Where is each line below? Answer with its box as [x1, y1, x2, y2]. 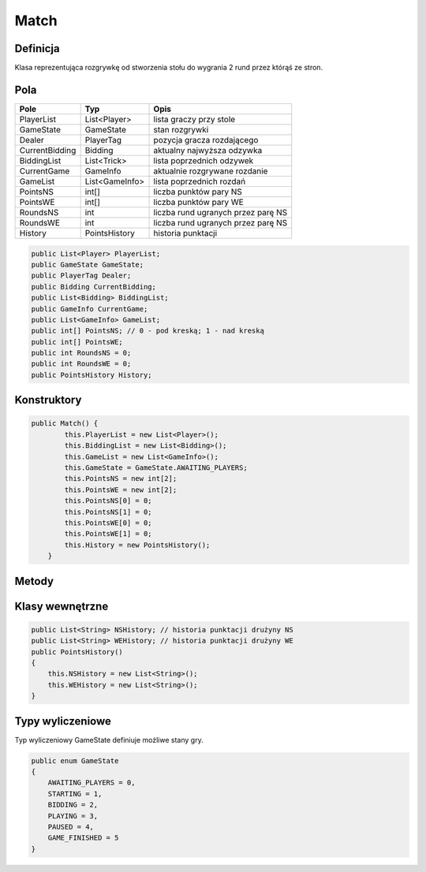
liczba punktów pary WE [153, 196, 244, 207]
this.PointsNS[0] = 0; [64, 497, 153, 505]
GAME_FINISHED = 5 [47, 833, 119, 843]
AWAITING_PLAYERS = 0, [47, 778, 136, 788]
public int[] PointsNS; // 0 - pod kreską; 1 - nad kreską [31, 326, 264, 335]
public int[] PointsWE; [31, 337, 124, 346]
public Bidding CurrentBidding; [31, 282, 157, 291]
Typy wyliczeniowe [14, 714, 112, 728]
